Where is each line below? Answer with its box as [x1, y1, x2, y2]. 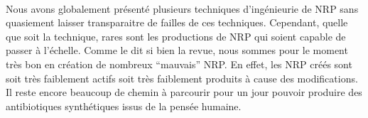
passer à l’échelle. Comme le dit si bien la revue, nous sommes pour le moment [6, 43, 348, 58]
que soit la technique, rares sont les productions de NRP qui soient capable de [6, 28, 346, 43]
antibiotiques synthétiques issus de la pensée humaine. [6, 98, 242, 113]
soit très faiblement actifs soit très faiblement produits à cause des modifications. [6, 70, 358, 85]
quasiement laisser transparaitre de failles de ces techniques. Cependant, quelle [6, 15, 348, 30]
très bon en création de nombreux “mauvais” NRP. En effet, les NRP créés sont [6, 56, 352, 71]
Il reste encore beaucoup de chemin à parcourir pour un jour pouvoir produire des [6, 85, 362, 100]
